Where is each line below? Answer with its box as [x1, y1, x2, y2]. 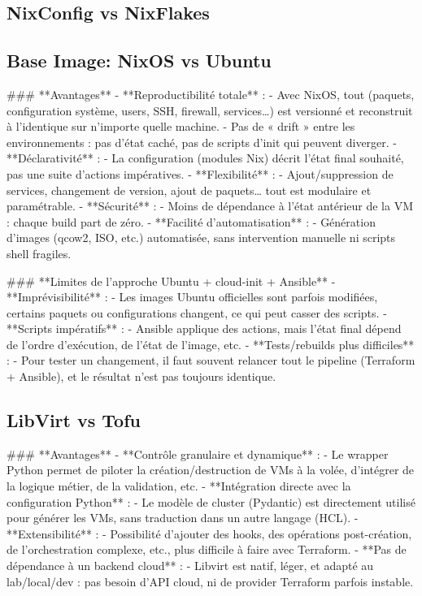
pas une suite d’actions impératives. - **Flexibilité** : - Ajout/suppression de [7, 165, 394, 182]
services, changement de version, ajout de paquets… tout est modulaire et [7, 181, 372, 198]
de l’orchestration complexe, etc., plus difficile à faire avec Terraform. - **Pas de [7, 541, 407, 558]
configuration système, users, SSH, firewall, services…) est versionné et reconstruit [7, 101, 413, 119]
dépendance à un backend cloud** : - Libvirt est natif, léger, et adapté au [7, 557, 374, 574]
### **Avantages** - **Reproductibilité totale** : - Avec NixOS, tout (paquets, [7, 85, 415, 102]
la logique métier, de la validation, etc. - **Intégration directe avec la [7, 477, 351, 495]
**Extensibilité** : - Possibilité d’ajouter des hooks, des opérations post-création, [7, 525, 412, 542]
